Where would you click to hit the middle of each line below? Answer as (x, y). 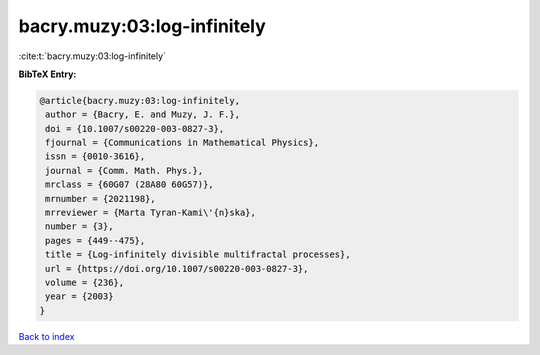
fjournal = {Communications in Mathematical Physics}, (182, 143)
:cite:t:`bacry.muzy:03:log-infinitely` (92, 56)
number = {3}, (79, 226)
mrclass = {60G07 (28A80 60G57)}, (129, 184)
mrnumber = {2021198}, (101, 198)
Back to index (46, 336)
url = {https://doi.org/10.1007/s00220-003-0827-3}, (177, 268)
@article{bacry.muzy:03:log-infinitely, (139, 100)
